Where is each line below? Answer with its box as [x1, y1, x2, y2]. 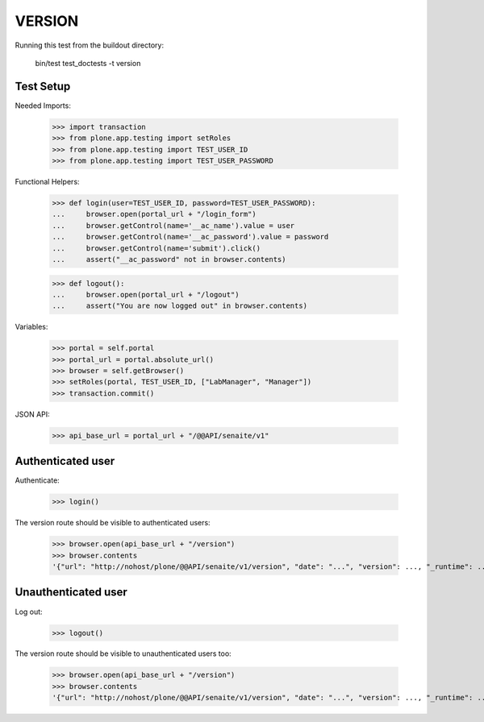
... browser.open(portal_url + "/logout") [52, 290, 240, 299]
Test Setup [15, 79, 71, 93]
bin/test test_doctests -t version [35, 58, 141, 68]
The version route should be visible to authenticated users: [15, 518, 211, 528]
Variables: [15, 322, 48, 332]
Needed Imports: [15, 101, 72, 110]
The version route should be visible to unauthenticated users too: [15, 649, 232, 658]
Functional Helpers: [15, 176, 80, 186]
